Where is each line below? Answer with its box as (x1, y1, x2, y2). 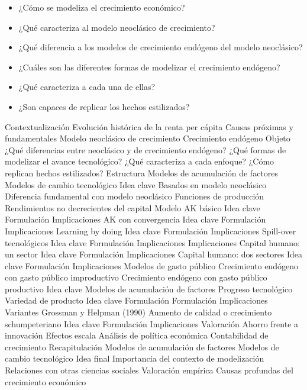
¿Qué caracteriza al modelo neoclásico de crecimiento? (18, 21, 215, 33)
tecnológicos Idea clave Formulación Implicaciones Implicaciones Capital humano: (5, 236, 300, 249)
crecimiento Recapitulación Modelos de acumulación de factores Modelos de (5, 340, 279, 353)
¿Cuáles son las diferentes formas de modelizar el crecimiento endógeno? (18, 60, 280, 73)
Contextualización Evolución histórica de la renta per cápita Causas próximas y (5, 120, 293, 133)
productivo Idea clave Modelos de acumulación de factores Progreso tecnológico (5, 282, 293, 295)
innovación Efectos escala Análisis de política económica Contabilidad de (5, 329, 269, 341)
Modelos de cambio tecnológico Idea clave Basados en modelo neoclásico (5, 178, 267, 191)
